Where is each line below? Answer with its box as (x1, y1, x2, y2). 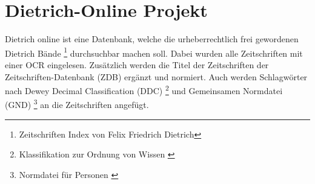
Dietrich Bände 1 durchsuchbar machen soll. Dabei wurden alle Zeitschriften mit (5, 45, 303, 59)
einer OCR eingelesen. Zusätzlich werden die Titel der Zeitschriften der (5, 58, 269, 71)
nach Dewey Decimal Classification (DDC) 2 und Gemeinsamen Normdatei (5, 83, 283, 97)
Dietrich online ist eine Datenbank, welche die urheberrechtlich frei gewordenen (5, 33, 299, 45)
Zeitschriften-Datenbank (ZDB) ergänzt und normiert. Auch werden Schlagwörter (5, 70, 308, 83)
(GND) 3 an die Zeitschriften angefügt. (5, 97, 149, 111)
